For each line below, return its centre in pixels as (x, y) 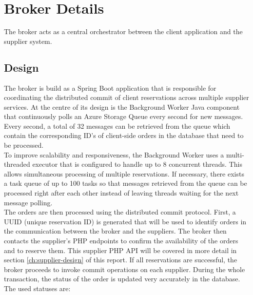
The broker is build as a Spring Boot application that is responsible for (110, 88)
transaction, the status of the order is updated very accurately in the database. (122, 279)
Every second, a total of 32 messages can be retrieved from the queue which (117, 126)
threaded (17, 164)
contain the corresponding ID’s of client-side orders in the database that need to (124, 135)
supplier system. (28, 41)
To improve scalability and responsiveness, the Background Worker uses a (114, 154)
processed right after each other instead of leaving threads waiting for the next (121, 193)
